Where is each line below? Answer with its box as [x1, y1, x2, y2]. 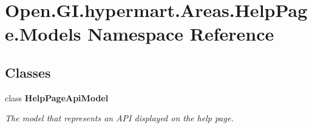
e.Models [5, 21, 81, 46]
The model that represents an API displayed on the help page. [5, 112, 234, 124]
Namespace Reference [87, 21, 274, 46]
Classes [5, 62, 51, 81]
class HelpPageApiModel [5, 91, 109, 104]
